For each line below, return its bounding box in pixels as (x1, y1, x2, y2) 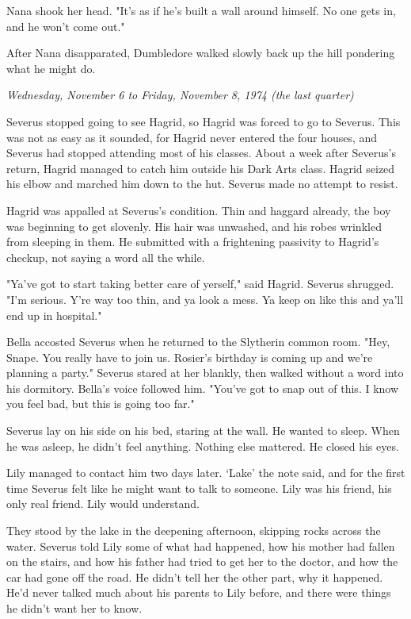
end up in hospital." (6, 306, 102, 323)
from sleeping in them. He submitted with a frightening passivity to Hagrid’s (6, 233, 379, 250)
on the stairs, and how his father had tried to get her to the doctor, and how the (6, 553, 398, 570)
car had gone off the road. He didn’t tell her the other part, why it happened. (6, 568, 383, 585)
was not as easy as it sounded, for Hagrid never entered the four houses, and (6, 129, 378, 145)
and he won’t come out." (6, 17, 125, 34)
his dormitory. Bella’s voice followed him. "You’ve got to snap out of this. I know (6, 379, 399, 396)
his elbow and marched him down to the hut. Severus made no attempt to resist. (6, 175, 398, 192)
